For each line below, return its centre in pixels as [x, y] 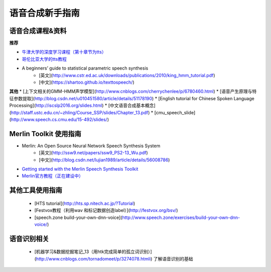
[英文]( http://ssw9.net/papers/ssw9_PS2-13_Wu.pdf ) [93, 153]
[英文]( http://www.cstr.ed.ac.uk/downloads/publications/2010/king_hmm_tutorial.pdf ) [127, 75]
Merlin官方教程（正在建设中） [53, 176]
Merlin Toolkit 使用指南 [45, 133]
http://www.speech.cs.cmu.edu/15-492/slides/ [59, 119]
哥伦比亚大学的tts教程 [44, 59]
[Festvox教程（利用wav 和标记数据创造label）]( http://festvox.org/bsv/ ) [106, 210]
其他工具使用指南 [36, 190]
